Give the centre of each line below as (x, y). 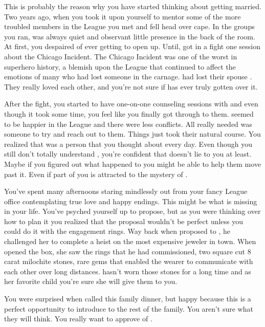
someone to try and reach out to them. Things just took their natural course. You (132, 134)
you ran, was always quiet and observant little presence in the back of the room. (130, 36)
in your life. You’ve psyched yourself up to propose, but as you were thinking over (132, 211)
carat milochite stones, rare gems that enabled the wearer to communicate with (129, 261)
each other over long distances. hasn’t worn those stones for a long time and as (128, 271)
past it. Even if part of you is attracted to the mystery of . (96, 174)
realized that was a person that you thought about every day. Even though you (128, 144)
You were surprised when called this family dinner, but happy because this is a (128, 299)
